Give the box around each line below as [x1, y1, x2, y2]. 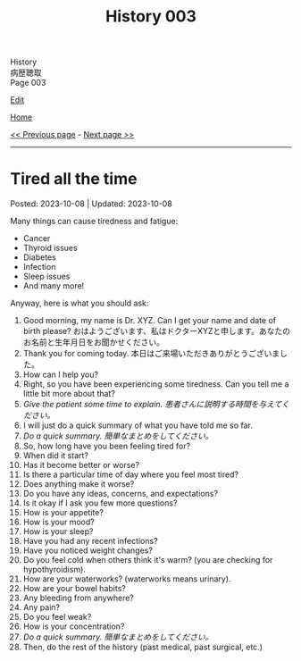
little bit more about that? [22, 389, 115, 399]
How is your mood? [22, 516, 95, 528]
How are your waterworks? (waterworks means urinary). [22, 573, 231, 584]
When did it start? [22, 450, 88, 461]
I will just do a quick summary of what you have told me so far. [22, 420, 254, 431]
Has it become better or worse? [22, 460, 140, 471]
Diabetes [22, 252, 56, 263]
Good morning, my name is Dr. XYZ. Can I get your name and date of [22, 315, 276, 326]
